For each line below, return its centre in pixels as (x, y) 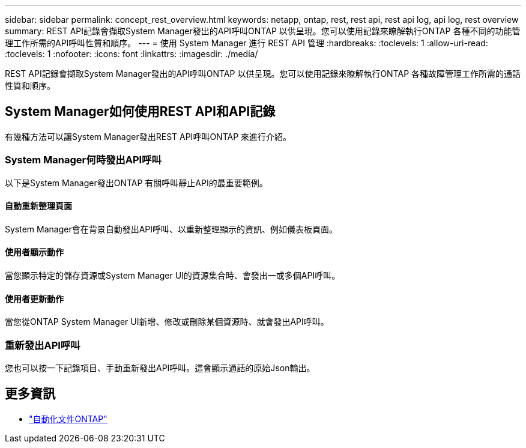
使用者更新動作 (34, 298)
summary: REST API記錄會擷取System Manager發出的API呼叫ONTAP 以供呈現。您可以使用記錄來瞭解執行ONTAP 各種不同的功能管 (263, 31)
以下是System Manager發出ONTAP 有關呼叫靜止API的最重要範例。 (136, 183)
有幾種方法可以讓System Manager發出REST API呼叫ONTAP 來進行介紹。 (148, 136)
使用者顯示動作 (34, 252)
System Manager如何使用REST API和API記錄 (140, 112)
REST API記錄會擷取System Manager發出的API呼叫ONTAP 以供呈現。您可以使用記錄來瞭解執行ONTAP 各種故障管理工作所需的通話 (263, 74)
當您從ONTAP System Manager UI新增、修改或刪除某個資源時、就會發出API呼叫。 (167, 322)
